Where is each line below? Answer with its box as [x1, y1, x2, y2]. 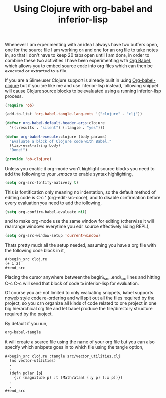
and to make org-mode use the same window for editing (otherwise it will [5, 218, 154, 224]
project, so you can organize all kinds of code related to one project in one [5, 300, 157, 306]
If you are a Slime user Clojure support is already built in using [5, 77, 132, 83]
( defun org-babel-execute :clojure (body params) [5, 134, 107, 139]
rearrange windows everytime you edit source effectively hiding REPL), [5, 223, 150, 229]
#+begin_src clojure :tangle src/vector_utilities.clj [5, 354, 121, 359]
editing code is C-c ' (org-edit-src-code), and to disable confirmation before [5, 194, 161, 200]
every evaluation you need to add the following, [5, 200, 102, 206]
